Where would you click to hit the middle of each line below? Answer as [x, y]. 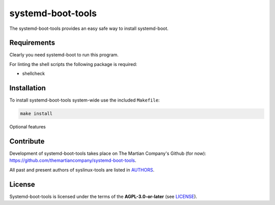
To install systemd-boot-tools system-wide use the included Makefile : [85, 100]
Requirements [32, 43]
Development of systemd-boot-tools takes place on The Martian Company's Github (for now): [108, 153]
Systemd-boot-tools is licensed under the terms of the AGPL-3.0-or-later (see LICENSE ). [103, 196]
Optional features [28, 127]
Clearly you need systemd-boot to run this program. [64, 55]
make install [36, 114]
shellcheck [34, 74]
